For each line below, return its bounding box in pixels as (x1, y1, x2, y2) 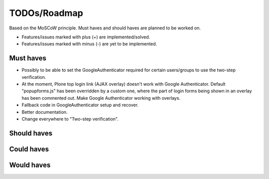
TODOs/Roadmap (9, 7, 83, 18)
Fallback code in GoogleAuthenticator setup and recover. (21, 102, 139, 108)
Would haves (9, 161, 51, 169)
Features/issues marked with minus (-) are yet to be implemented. (21, 41, 157, 47)
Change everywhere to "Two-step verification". (21, 116, 119, 122)
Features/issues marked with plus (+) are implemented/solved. (21, 34, 150, 40)
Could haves (9, 145, 49, 153)
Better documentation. (21, 109, 68, 115)
